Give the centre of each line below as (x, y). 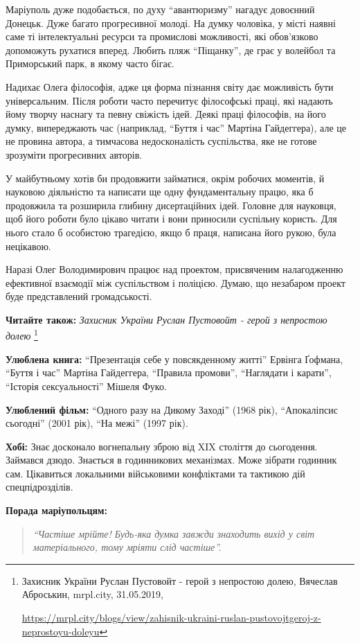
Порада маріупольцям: (57, 510)
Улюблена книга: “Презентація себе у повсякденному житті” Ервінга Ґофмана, (174, 359)
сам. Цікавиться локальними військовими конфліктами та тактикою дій (155, 473)
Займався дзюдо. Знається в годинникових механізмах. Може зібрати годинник (171, 460)
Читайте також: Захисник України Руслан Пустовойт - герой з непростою (166, 319)
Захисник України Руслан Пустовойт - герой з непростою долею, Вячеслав (180, 580)
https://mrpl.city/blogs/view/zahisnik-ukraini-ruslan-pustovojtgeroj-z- (171, 618)
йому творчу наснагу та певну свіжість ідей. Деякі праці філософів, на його (166, 114)
